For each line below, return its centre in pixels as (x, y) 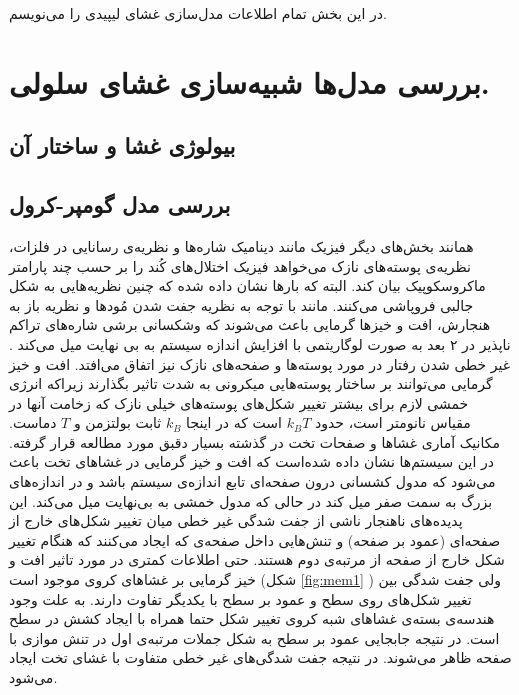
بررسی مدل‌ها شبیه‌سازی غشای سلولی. (249, 81)
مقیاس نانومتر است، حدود (392, 422)
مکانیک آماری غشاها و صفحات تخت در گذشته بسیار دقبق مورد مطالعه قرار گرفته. (254, 441)
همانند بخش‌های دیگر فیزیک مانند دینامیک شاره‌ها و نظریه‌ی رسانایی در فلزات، (241, 245)
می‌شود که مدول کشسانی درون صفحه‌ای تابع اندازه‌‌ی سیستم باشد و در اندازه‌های (252, 481)
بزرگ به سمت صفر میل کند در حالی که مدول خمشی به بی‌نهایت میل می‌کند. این (251, 500)
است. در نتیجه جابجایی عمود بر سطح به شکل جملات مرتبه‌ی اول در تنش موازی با (254, 637)
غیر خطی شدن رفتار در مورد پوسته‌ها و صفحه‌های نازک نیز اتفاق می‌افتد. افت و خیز (260, 363)
